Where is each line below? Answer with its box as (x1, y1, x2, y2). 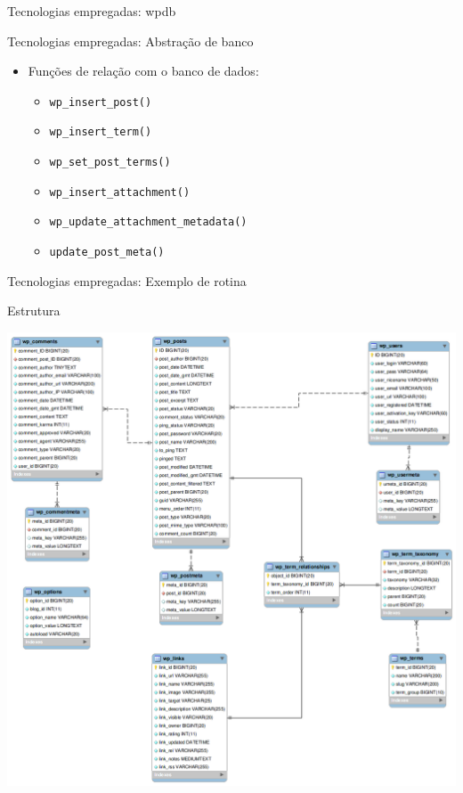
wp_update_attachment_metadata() (49, 216, 248, 229)
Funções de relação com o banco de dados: (28, 61, 259, 80)
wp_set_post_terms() (49, 156, 171, 169)
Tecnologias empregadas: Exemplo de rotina (7, 271, 247, 290)
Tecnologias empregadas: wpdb (7, 2, 176, 20)
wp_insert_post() (49, 95, 152, 109)
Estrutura (7, 301, 61, 320)
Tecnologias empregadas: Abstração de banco (7, 31, 254, 50)
